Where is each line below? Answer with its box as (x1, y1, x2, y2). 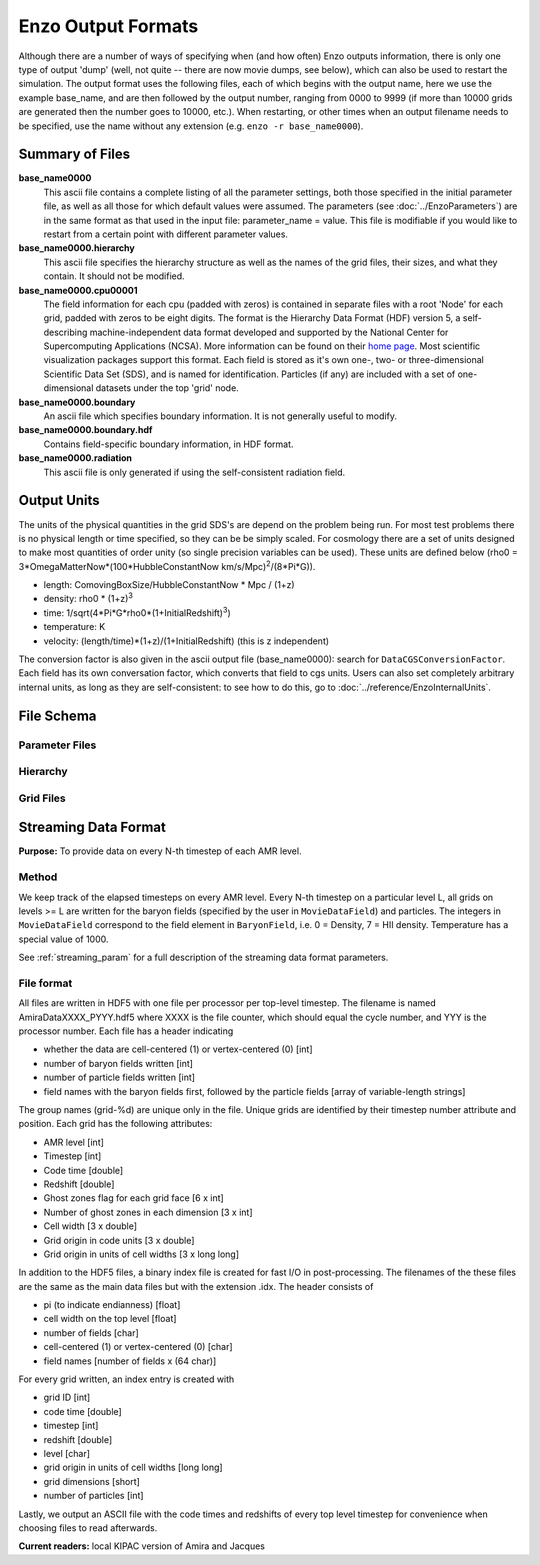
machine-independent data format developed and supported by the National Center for (89, 326, 449, 338)
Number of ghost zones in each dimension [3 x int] (43, 1206, 254, 1218)
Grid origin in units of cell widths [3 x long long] (43, 1248, 240, 1260)
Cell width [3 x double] (43, 1220, 138, 1232)
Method (18, 870, 58, 884)
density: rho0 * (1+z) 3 (43, 591, 134, 605)
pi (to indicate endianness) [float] (43, 1299, 181, 1311)
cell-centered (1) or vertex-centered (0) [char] (43, 1341, 234, 1353)
